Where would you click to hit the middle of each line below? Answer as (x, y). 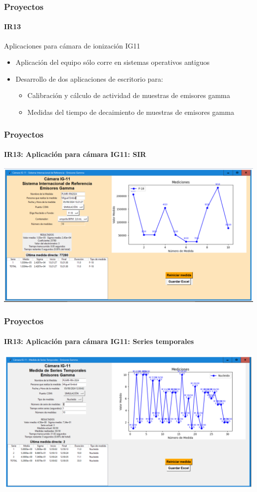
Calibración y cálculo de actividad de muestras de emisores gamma (129, 95)
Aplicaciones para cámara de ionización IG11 (72, 45)
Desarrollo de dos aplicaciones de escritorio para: (89, 78)
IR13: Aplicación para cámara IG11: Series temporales (99, 341)
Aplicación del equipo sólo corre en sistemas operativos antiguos (112, 62)
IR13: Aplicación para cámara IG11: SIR (75, 154)
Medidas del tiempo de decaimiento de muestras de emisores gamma (131, 112)
